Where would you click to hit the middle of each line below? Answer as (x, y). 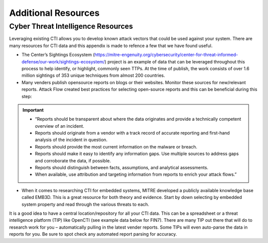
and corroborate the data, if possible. (73, 160)
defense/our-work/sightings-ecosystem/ (63, 61)
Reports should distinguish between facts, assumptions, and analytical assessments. (122, 168)
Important (33, 110)
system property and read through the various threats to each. (85, 204)
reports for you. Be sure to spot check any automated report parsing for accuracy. (93, 234)
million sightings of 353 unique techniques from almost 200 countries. (93, 75)
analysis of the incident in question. (71, 140)
